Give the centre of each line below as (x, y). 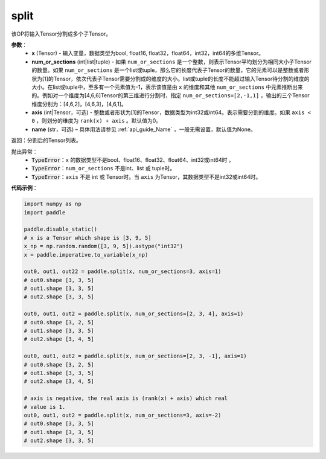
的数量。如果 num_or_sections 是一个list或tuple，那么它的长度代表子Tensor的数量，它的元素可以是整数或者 (168, 70)
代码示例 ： (24, 188)
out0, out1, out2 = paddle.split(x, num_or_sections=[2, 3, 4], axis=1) (134, 314)
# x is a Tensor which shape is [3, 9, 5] (88, 238)
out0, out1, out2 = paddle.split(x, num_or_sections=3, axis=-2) (123, 415)
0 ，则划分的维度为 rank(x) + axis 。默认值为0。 (97, 121)
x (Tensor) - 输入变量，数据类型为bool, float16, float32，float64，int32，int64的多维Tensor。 (148, 53)
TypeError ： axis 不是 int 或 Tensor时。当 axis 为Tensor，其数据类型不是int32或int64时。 (146, 177)
